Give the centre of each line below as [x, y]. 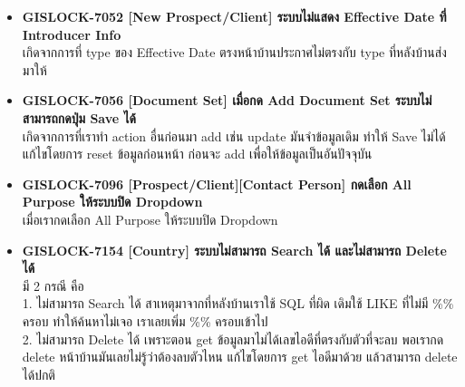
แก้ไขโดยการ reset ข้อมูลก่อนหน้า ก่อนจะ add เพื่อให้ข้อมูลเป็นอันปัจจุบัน [197, 154]
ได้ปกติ [39, 374]
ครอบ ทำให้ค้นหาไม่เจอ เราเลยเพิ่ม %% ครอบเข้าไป [145, 320]
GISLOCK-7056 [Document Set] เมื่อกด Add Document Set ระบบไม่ [227, 100]
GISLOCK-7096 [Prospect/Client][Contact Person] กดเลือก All [217, 184]
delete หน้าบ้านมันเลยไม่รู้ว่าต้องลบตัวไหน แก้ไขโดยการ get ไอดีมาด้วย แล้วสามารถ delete [240, 357]
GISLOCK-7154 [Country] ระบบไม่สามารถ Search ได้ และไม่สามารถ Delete [234, 250]
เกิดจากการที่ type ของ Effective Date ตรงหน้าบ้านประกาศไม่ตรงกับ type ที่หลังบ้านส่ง [234, 52]
